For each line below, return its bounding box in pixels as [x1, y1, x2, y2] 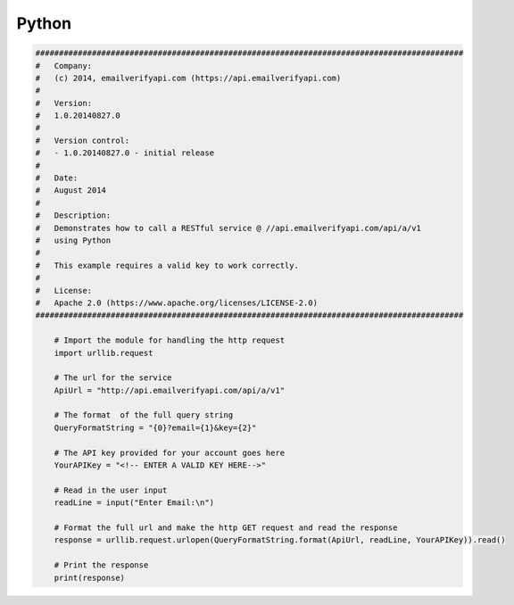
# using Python [35, 236, 112, 245]
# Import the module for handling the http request [54, 336, 286, 345]
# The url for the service [54, 373, 173, 383]
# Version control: [35, 135, 130, 145]
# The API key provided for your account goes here [54, 447, 286, 458]
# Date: [35, 173, 79, 183]
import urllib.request [54, 348, 153, 358]
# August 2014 [35, 186, 107, 195]
